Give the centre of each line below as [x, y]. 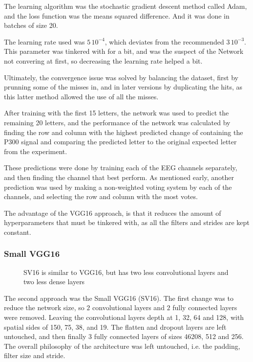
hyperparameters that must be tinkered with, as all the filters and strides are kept [127, 222]
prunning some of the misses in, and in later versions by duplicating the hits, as [123, 87]
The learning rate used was [44, 41]
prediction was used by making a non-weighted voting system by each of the [118, 187]
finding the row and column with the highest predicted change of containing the [124, 132]
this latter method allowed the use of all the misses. [81, 96]
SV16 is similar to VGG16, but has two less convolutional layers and [126, 272]
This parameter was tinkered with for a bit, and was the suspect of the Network [124, 51]
